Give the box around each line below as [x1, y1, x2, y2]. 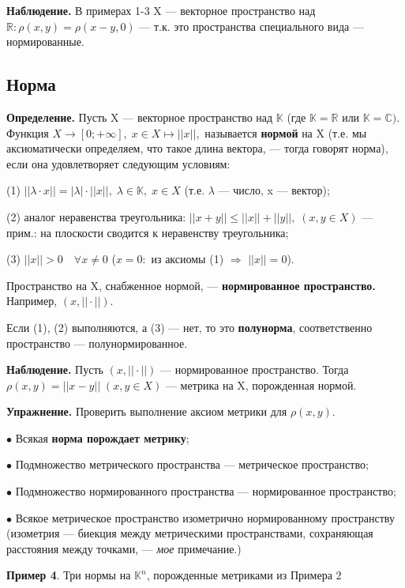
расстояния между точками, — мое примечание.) [6, 540, 242, 556]
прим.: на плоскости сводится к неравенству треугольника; [6, 224, 289, 240]
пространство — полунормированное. [6, 334, 188, 351]
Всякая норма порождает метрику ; [15, 429, 189, 446]
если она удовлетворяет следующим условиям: [6, 155, 231, 171]
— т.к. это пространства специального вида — [139, 17, 364, 34]
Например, [6, 292, 58, 309]
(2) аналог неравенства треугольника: [6, 208, 186, 224]
